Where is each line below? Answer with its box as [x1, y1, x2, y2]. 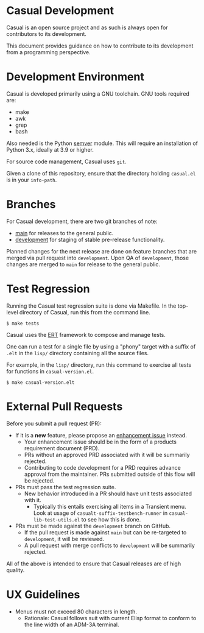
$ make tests [6, 320, 40, 327]
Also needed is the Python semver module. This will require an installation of [6, 140, 198, 147]
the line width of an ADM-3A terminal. [24, 621, 119, 628]
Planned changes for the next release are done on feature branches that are [6, 247, 197, 255]
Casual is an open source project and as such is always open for [6, 24, 169, 31]
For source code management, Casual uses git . [6, 158, 127, 165]
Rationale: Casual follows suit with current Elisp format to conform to [24, 614, 197, 621]
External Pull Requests [6, 400, 123, 413]
